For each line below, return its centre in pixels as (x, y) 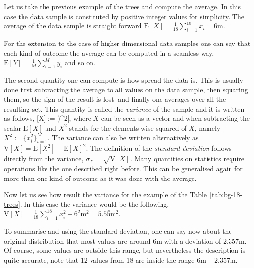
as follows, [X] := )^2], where (47, 118)
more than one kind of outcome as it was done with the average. (100, 178)
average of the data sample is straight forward (73, 26)
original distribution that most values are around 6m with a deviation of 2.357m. (125, 240)
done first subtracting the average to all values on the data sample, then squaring (126, 89)
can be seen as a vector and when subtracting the (175, 118)
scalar (13, 127)
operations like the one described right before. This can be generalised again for (123, 168)
